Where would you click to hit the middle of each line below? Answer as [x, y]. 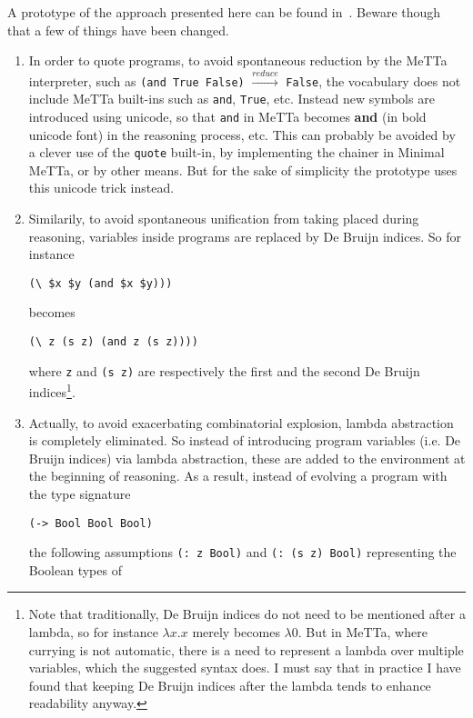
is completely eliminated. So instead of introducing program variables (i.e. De [245, 440]
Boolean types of [75, 569]
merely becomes [236, 632]
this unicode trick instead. [101, 188]
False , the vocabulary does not [373, 80]
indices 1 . [52, 390]
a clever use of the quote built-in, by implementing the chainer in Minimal [236, 152]
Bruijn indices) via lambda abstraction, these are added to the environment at [247, 458]
